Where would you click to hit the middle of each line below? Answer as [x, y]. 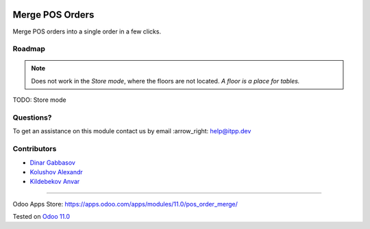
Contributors [35, 149]
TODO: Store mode [39, 100]
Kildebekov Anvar [55, 182]
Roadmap [29, 49]
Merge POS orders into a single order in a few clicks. [87, 31]
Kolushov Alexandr [57, 172]
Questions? [32, 118]
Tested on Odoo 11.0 [41, 217]
